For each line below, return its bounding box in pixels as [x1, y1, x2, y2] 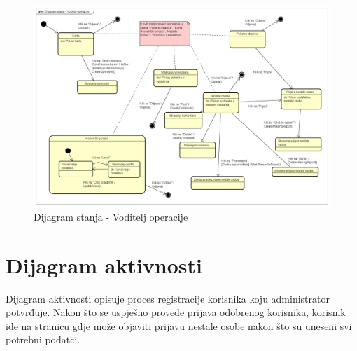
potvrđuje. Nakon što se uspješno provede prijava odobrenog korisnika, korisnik [6, 305, 346, 319]
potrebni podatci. [6, 332, 80, 347]
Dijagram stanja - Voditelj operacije [34, 209, 188, 223]
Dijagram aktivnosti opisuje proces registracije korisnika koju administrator [6, 291, 330, 305]
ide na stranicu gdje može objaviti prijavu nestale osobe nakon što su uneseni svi [6, 318, 352, 333]
